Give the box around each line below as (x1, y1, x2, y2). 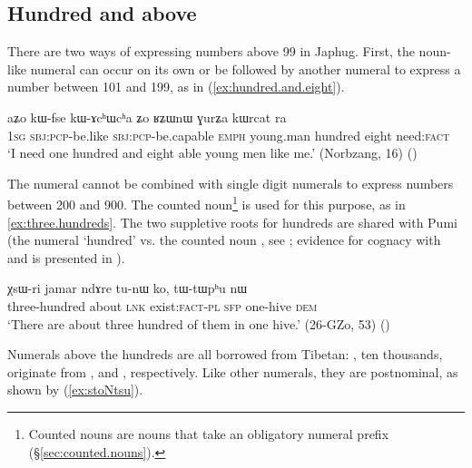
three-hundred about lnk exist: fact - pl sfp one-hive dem (7, 296, 318, 315)
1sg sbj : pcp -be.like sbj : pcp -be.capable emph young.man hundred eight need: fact (7, 125, 450, 144)
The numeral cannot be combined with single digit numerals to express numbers (7, 173, 454, 192)
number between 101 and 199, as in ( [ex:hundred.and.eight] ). (7, 77, 345, 96)
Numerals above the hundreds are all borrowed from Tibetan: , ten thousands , (7, 345, 443, 364)
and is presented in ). (7, 248, 125, 267)
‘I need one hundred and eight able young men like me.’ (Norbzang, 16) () (7, 143, 418, 162)
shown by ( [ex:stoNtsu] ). (7, 380, 143, 399)
